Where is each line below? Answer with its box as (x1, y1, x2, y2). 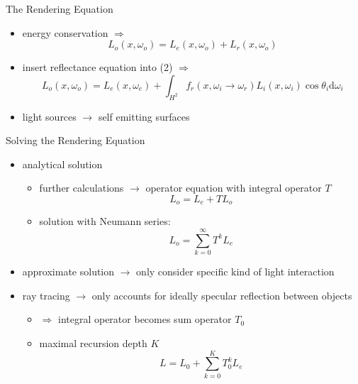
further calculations (39, 180, 124, 195)
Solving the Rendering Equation (6, 133, 145, 148)
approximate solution (22, 264, 115, 279)
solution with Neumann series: (39, 214, 171, 229)
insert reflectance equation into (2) (22, 60, 173, 75)
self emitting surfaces (98, 109, 190, 124)
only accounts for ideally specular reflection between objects (91, 287, 352, 302)
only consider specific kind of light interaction (136, 264, 335, 279)
